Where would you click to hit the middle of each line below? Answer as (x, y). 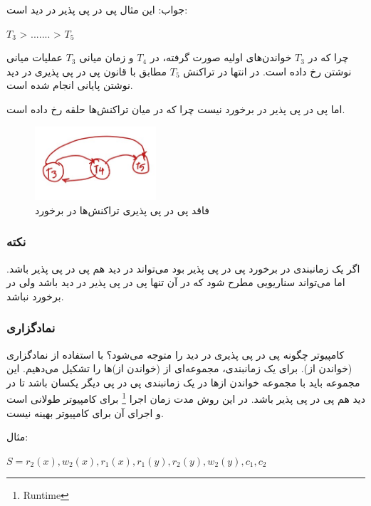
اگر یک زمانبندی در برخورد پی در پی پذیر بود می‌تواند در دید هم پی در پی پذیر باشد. (183, 268)
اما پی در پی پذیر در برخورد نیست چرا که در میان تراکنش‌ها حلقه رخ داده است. (176, 109)
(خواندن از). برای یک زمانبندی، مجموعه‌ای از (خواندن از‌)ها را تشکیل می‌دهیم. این (179, 368)
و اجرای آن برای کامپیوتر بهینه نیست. (85, 412)
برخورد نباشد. (35, 296)
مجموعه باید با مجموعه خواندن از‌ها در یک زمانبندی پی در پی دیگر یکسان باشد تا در (183, 382)
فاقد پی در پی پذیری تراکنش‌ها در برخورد (122, 210)
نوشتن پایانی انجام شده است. (70, 85)
